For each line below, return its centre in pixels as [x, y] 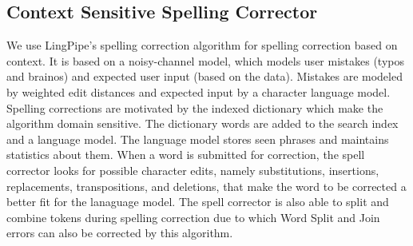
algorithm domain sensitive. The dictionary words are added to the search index [203, 123]
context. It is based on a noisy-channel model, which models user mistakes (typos [205, 60]
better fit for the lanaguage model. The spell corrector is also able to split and [198, 202]
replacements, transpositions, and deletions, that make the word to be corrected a [206, 186]
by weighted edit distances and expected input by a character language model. [199, 91]
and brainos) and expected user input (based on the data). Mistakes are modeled [205, 76]
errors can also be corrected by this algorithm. [120, 233]
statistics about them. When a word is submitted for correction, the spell [186, 155]
